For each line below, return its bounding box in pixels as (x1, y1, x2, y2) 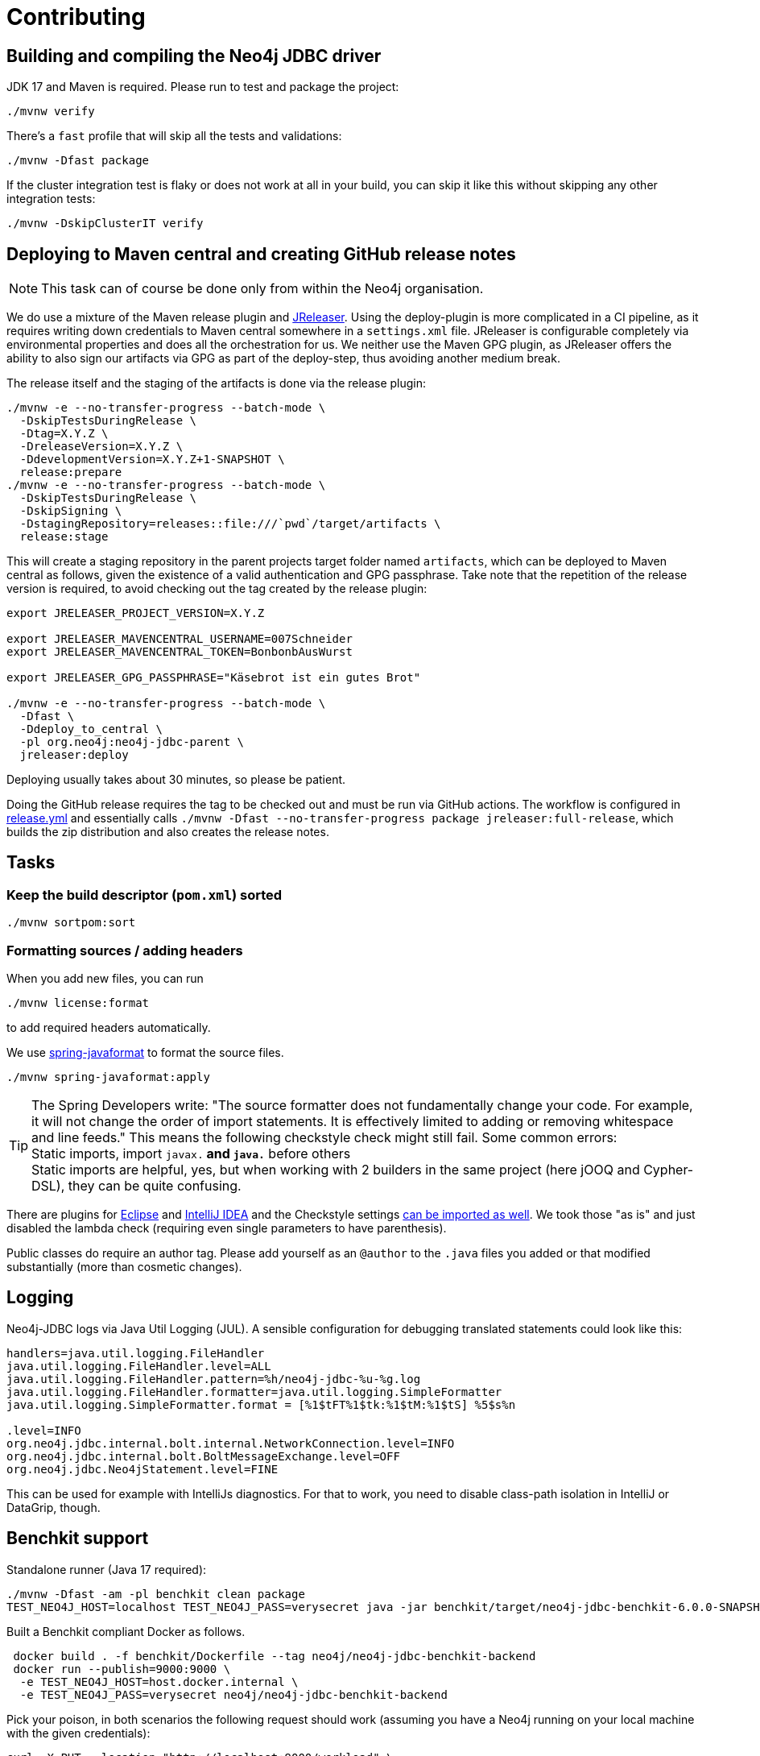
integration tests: (6, 192, 96, 206)
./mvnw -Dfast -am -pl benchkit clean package (6, 1587, 305, 1601)
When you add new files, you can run (6, 971, 204, 985)
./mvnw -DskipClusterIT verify (6, 217, 204, 230)
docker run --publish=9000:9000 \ (13, 1662, 231, 1675)
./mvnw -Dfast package (6, 154, 150, 168)
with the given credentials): (6, 1725, 151, 1740)
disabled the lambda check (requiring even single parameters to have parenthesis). (6, 1220, 447, 1235)
